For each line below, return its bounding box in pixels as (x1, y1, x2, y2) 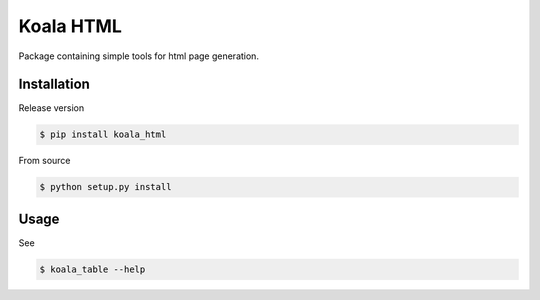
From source (18, 155, 71, 167)
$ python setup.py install (39, 181, 172, 193)
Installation (18, 76, 90, 93)
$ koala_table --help (39, 263, 146, 275)
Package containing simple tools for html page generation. (18, 50, 260, 62)
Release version (18, 102, 85, 114)
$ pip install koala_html (39, 129, 167, 140)
